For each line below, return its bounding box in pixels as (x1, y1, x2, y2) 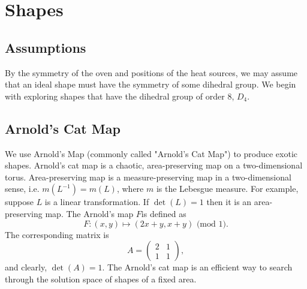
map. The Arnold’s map (45, 207, 134, 219)
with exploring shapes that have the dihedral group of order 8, (5, 89, 234, 102)
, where (116, 182, 144, 195)
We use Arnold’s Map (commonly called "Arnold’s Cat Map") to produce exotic (5, 147, 297, 159)
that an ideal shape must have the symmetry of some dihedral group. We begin (5, 78, 296, 91)
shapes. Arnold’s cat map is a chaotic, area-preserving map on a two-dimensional (5, 159, 303, 171)
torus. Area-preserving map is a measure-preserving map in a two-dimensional (5, 170, 291, 183)
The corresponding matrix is (5, 228, 109, 240)
